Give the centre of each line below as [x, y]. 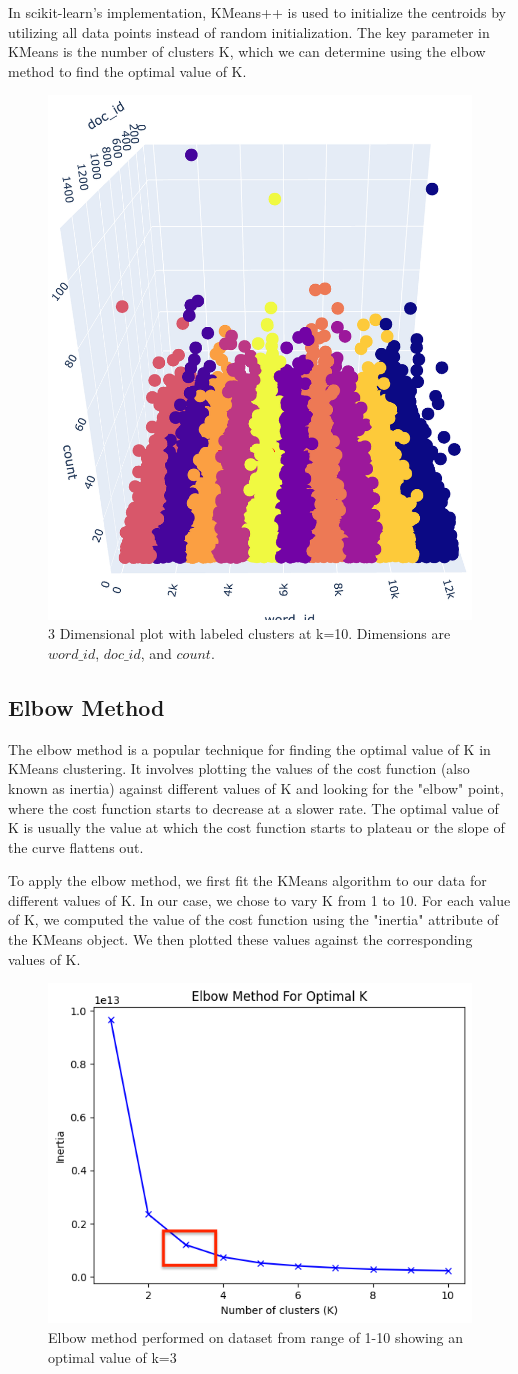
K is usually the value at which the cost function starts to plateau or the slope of [256, 827]
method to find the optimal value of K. [127, 70]
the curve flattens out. [76, 846]
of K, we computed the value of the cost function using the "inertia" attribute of [253, 919]
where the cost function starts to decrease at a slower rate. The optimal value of [253, 807]
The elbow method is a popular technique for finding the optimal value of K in [249, 748]
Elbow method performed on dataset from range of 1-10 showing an [256, 1337]
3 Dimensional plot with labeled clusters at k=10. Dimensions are [249, 633]
